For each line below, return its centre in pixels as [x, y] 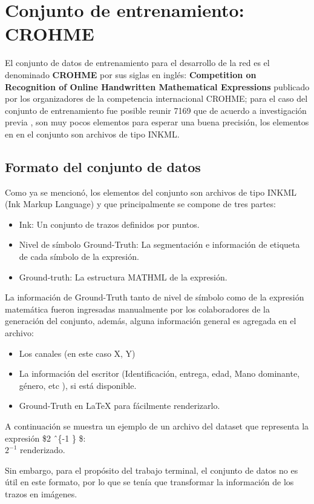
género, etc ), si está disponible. [78, 385]
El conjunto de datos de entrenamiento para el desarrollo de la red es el [137, 63]
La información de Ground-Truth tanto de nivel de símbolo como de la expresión [155, 297]
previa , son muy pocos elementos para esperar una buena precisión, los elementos [157, 122]
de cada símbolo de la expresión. [79, 257]
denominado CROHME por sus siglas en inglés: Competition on [131, 74]
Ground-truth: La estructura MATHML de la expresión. [123, 277]
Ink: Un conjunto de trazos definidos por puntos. [109, 224]
